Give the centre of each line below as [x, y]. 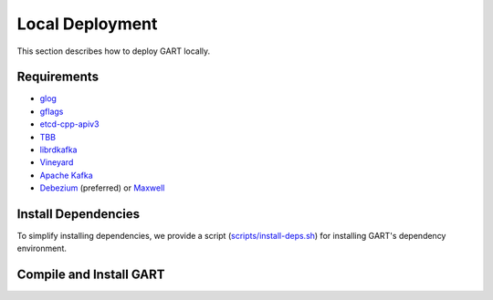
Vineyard [57, 162]
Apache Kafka [66, 175]
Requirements [58, 77]
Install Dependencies [79, 214]
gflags [52, 111]
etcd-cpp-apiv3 [69, 124]
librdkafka [58, 150]
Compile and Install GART [91, 275]
